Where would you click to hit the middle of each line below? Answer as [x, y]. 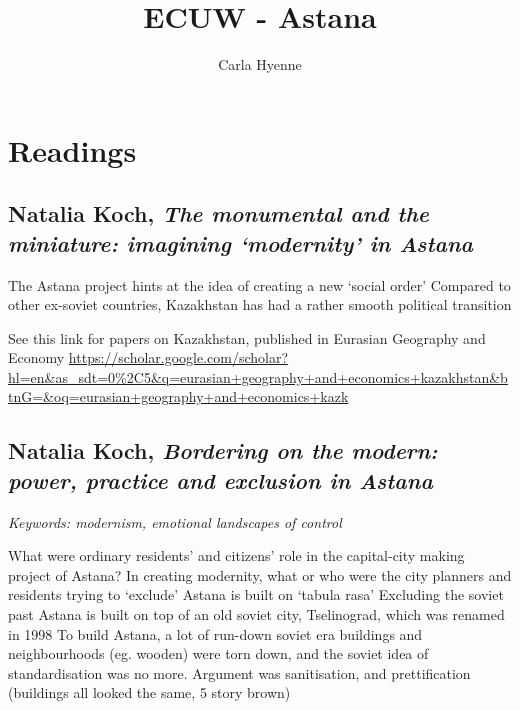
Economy [36, 357]
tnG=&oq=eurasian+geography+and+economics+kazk [178, 396]
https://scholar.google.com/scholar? [178, 357]
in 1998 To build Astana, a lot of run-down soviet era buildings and [215, 633]
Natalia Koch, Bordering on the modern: [223, 450]
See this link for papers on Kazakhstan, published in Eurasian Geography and [247, 337]
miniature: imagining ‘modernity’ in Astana [240, 242]
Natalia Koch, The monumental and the [218, 213]
